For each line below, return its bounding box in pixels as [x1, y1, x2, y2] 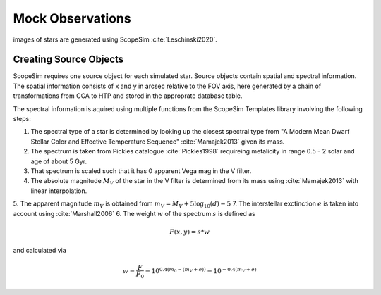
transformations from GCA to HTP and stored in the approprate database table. [13, 92, 243, 100]
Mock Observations [13, 11, 131, 26]
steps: [13, 115, 31, 123]
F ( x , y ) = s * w [169, 227, 210, 236]
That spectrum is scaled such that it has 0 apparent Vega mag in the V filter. [30, 166, 252, 175]
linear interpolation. [30, 187, 87, 195]
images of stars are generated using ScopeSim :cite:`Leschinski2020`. [13, 35, 218, 44]
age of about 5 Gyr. [30, 157, 87, 165]
